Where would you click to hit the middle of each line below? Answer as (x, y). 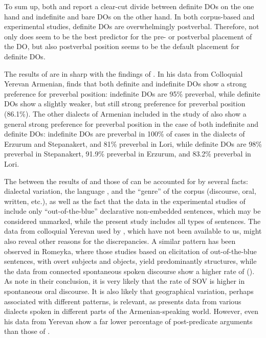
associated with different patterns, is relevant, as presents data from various (123, 301)
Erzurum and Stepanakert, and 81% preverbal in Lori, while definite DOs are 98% (133, 143)
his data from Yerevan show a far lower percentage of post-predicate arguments (128, 321)
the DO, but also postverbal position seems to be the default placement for (122, 46)
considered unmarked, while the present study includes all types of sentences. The (132, 221)
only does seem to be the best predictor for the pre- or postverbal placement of (128, 36)
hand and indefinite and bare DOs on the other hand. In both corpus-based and (129, 16)
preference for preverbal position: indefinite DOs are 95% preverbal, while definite (132, 93)
